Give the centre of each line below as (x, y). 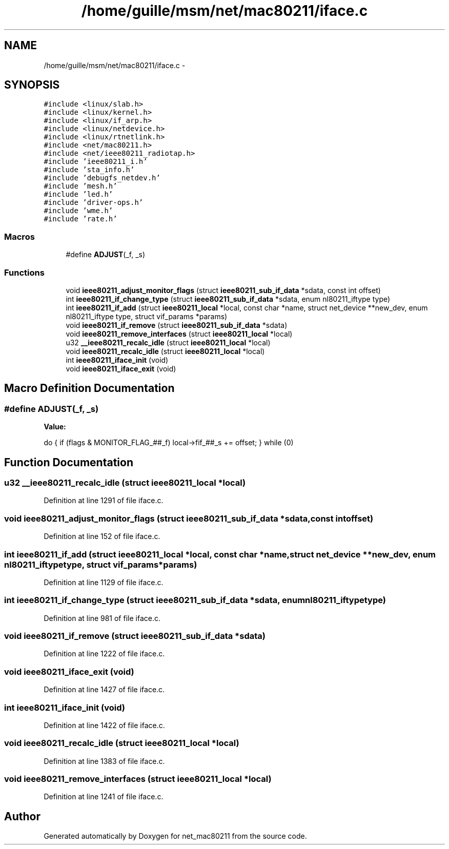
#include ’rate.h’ (80, 219)
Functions (24, 272)
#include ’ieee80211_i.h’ (96, 162)
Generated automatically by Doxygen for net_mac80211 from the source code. (175, 836)
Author (22, 816)
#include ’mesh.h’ (80, 186)
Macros (19, 236)
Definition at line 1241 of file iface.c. (104, 797)
